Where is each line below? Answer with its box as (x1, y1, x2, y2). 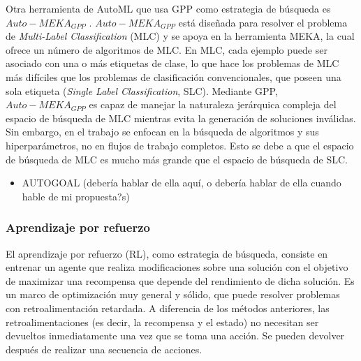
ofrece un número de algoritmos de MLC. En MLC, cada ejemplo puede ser (6, 42, 327, 57)
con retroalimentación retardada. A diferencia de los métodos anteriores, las (6, 300, 330, 315)
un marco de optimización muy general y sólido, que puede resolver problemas (6, 287, 340, 302)
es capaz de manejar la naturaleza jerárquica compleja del (89, 97, 337, 112)
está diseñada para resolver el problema (178, 15, 348, 29)
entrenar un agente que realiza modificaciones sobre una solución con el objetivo (6, 260, 348, 274)
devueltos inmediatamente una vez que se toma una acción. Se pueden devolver (6, 328, 345, 343)
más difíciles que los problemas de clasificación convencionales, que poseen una (6, 69, 341, 84)
